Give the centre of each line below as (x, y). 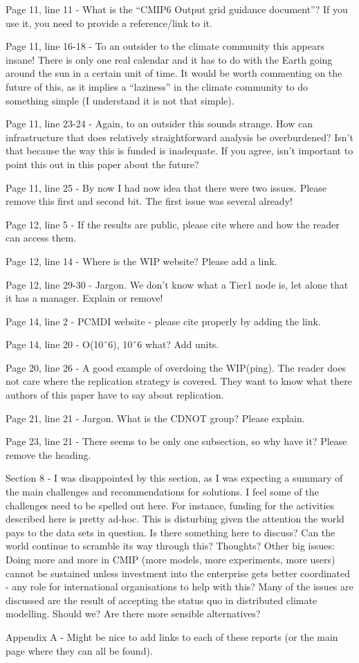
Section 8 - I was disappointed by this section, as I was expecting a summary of (174, 478)
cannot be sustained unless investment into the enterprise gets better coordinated (178, 573)
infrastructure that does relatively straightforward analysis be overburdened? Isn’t (179, 137)
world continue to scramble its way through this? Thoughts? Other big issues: (170, 546)
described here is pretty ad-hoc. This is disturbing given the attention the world (175, 519)
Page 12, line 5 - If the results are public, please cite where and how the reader (173, 224)
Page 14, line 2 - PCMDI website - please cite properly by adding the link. (163, 321)
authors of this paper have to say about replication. (115, 395)
